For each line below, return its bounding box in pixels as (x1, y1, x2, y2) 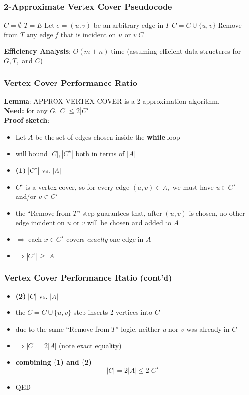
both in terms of (75, 148, 125, 158)
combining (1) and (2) (15, 357, 92, 367)
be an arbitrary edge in (93, 20, 164, 30)
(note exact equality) (58, 340, 122, 350)
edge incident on (15, 217, 65, 227)
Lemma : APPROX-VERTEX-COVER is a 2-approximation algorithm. (4, 95, 220, 106)
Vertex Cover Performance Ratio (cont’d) (4, 271, 172, 283)
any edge (26, 29, 53, 39)
